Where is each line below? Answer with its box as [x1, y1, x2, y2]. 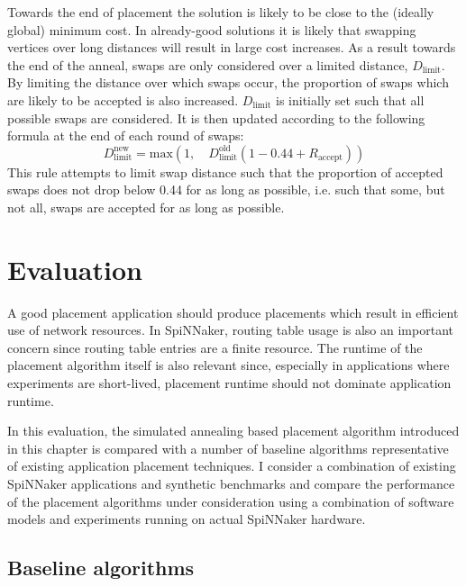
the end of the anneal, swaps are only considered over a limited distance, [7, 55, 408, 74]
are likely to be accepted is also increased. [7, 90, 239, 109]
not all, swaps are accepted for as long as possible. [7, 197, 285, 216]
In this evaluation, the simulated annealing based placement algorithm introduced [7, 421, 460, 440]
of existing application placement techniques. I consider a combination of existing [7, 456, 456, 475]
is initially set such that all [276, 90, 425, 109]
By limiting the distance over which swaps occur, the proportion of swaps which [7, 73, 449, 92]
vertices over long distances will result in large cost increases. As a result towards [7, 38, 456, 57]
